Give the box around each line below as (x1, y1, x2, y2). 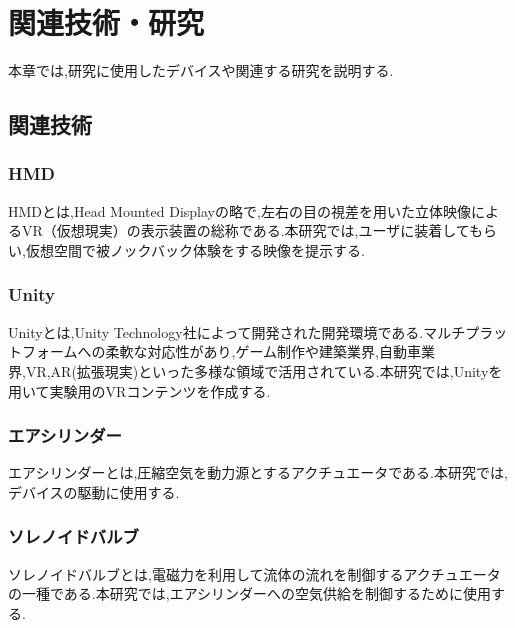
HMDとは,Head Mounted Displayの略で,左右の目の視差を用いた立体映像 (8, 200, 471, 221)
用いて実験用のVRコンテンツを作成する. (8, 380, 271, 401)
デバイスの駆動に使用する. (8, 481, 180, 502)
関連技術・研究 (8, 2, 205, 43)
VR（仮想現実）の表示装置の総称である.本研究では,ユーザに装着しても (21, 220, 484, 241)
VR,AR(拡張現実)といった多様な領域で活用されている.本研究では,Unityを (25, 360, 503, 381)
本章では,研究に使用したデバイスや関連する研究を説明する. (8, 60, 394, 81)
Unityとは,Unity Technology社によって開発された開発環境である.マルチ (8, 321, 466, 342)
